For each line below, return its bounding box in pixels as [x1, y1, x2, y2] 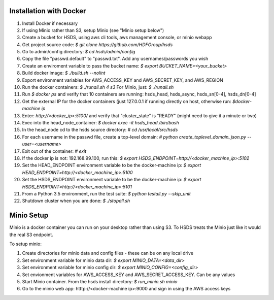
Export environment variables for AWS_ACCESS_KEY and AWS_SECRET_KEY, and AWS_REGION [22, 77, 223, 83]
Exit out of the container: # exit [22, 148, 87, 154]
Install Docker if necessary [22, 20, 78, 26]
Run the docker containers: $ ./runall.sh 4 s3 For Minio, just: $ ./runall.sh [22, 84, 174, 90]
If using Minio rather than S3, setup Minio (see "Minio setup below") [22, 27, 164, 33]
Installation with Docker [9, 7, 86, 15]
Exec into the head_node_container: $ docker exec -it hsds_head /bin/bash [22, 119, 180, 125]
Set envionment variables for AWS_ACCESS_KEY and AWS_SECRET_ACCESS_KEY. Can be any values [22, 272, 235, 278]
